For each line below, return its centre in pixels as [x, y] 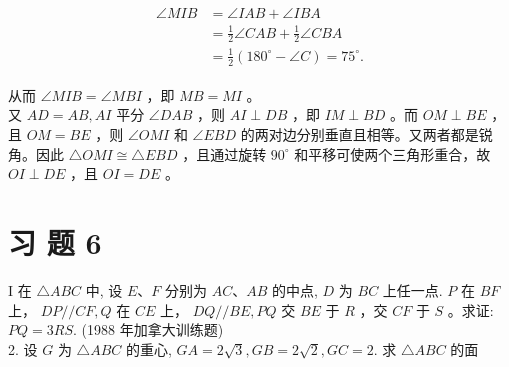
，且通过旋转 [224, 153]
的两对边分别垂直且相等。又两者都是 [359, 134]
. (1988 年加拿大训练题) [148, 329]
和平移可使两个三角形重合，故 [392, 153]
